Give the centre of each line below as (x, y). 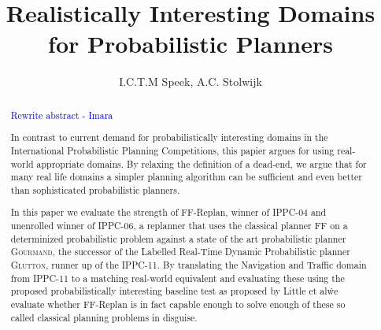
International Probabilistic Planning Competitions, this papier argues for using (172, 150)
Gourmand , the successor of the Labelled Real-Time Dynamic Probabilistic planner (180, 252)
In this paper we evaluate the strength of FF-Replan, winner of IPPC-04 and (168, 212)
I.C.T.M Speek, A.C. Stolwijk (190, 82)
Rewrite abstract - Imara (62, 115)
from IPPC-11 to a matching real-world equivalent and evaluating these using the (178, 278)
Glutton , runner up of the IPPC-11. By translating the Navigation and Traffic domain (189, 265)
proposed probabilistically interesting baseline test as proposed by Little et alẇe (174, 291)
